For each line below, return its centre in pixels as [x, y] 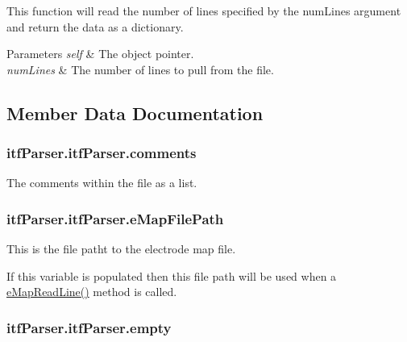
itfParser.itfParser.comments [102, 153]
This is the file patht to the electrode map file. [121, 249]
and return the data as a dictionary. [95, 26]
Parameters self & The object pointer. [100, 54]
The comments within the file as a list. [102, 183]
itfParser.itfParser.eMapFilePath [115, 218]
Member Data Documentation [135, 113]
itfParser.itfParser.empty [89, 327]
